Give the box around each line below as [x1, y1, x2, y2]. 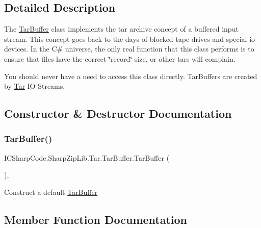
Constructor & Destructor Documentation [4, 106, 232, 121]
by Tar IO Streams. [4, 81, 65, 91]
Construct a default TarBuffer [4, 186, 98, 197]
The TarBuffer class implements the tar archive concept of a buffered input [4, 23, 239, 34]
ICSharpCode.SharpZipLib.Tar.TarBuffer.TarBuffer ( [4, 152, 170, 163]
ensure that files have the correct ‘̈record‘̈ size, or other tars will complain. [4, 53, 236, 64]
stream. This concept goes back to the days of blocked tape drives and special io [4, 33, 255, 44]
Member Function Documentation [4, 211, 188, 227]
